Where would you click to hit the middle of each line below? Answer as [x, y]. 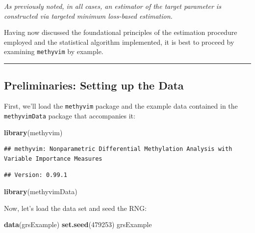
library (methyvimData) [41, 191]
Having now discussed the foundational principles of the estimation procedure [121, 32]
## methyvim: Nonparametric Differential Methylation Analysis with [118, 149]
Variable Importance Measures [53, 159]
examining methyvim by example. [54, 51]
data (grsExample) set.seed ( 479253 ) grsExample [78, 224]
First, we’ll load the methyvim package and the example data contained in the [121, 106]
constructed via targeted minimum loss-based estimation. [88, 15]
